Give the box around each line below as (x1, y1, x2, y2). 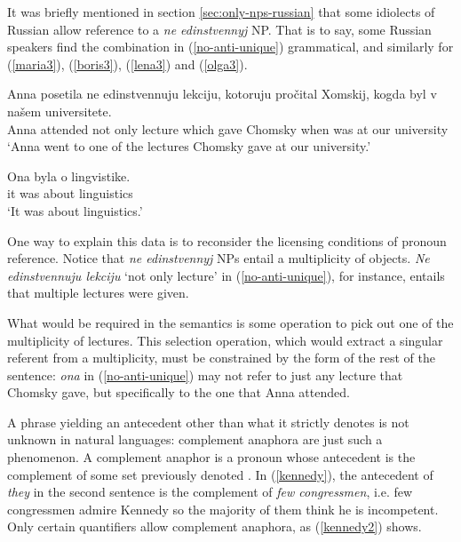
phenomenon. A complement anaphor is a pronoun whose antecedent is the (7, 448, 416, 466)
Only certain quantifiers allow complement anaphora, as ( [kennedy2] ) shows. (7, 517, 422, 536)
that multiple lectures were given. (7, 283, 189, 302)
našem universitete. (7, 101, 112, 120)
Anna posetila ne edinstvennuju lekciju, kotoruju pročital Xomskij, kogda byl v (7, 84, 437, 103)
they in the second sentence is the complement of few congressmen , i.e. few (7, 482, 413, 501)
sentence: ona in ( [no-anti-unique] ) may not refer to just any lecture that (7, 365, 403, 384)
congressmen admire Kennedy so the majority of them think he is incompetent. (7, 499, 439, 518)
